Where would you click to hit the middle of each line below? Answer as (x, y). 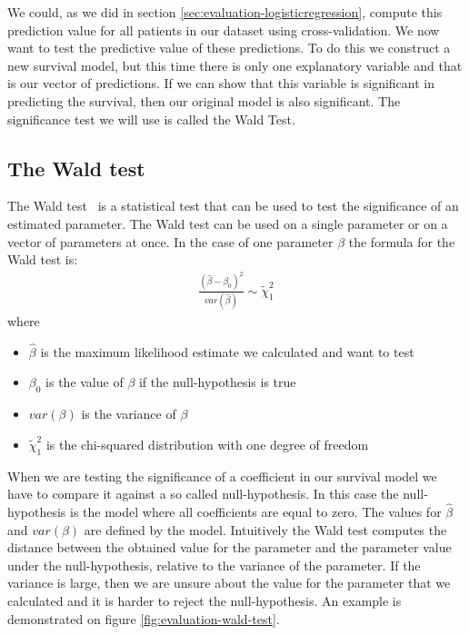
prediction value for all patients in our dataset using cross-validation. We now (224, 30)
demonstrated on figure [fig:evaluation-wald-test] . (144, 618)
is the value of (85, 382)
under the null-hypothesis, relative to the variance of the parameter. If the (214, 565)
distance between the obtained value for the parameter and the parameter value (230, 547)
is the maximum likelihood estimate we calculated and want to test (227, 351)
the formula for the (402, 241)
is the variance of (129, 414)
